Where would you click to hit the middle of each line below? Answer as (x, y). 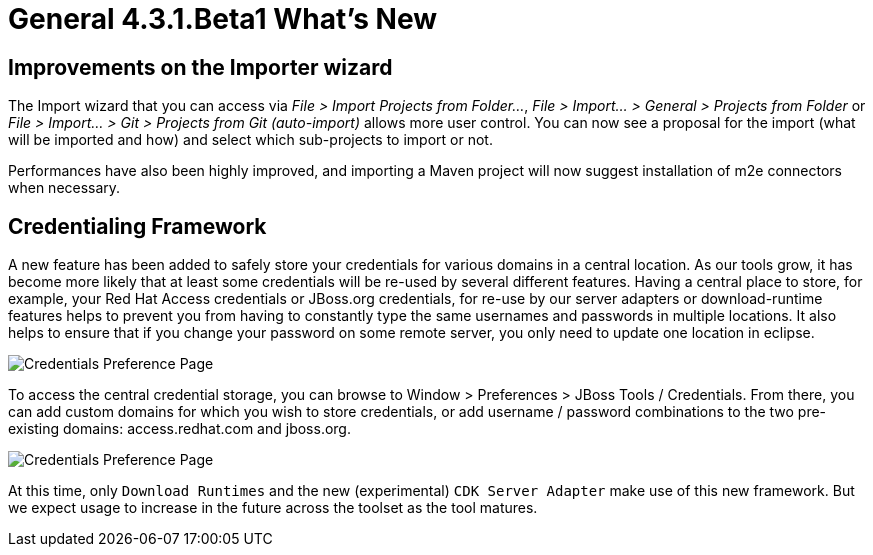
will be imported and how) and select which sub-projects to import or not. (250, 140)
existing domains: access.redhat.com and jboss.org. (179, 429)
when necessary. (64, 188)
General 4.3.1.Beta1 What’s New (223, 19)
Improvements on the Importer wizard (200, 67)
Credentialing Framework (137, 226)
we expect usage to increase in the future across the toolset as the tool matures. (273, 508)
